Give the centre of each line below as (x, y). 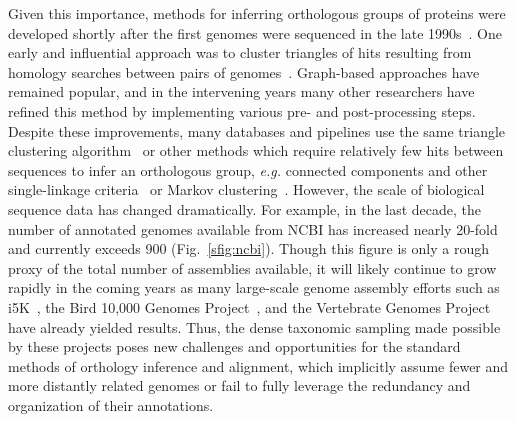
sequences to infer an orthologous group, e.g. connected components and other (248, 169)
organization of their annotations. (111, 404)
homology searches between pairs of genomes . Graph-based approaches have (244, 71)
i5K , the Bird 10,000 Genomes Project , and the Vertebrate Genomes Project (249, 306)
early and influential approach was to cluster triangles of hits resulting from (240, 52)
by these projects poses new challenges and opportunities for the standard (234, 346)
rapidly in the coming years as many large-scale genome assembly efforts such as (254, 287)
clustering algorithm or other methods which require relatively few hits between (256, 150)
